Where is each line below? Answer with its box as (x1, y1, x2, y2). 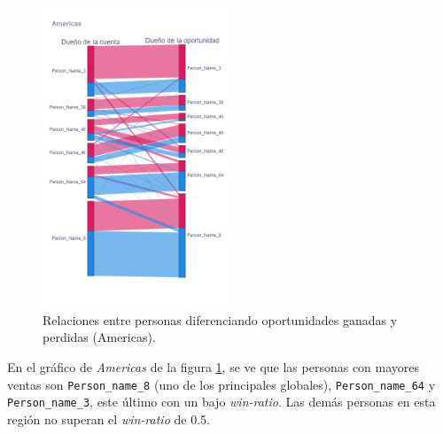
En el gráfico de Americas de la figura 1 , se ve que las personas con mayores (7, 357, 420, 376)
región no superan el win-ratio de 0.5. (7, 409, 210, 428)
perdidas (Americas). (43, 328, 156, 346)
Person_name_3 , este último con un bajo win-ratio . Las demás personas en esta (7, 392, 436, 411)
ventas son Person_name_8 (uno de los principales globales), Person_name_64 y (7, 375, 436, 393)
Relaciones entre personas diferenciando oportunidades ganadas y (43, 310, 398, 329)
